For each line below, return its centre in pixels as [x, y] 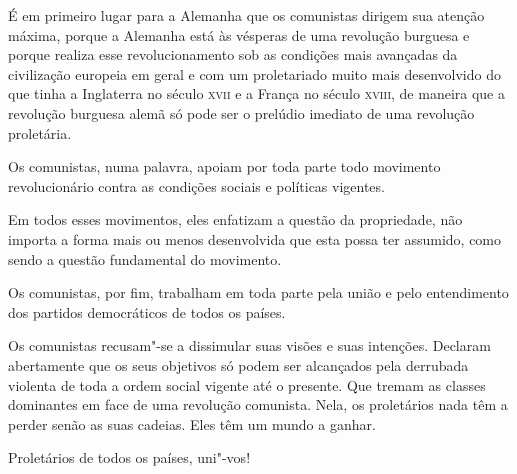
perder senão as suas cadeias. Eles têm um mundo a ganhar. [192, 423]
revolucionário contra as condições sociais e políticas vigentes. [196, 185]
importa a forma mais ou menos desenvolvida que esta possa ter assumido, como [255, 238]
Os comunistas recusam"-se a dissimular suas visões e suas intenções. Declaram [249, 345]
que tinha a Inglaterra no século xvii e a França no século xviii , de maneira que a [256, 93]
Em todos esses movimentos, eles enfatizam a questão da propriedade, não [235, 219]
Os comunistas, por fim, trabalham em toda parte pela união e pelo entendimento [258, 292]
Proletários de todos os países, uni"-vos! [129, 457]
